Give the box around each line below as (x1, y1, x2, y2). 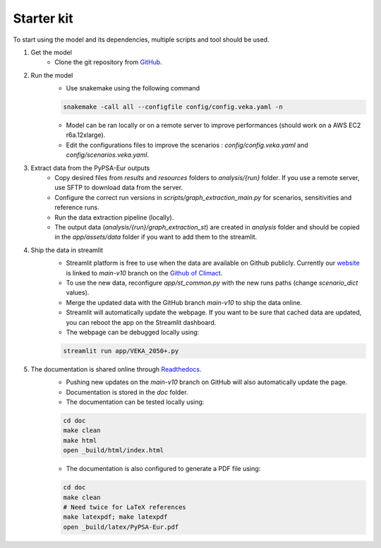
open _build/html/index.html (63, 446, 164, 455)
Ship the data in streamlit (30, 246, 104, 254)
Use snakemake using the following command (66, 84, 200, 93)
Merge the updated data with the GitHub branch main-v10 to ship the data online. (66, 298, 303, 306)
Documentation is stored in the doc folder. (66, 388, 188, 396)
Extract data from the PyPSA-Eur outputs (30, 163, 150, 172)
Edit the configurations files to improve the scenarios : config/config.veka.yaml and (66, 141, 308, 149)
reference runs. (54, 203, 99, 212)
